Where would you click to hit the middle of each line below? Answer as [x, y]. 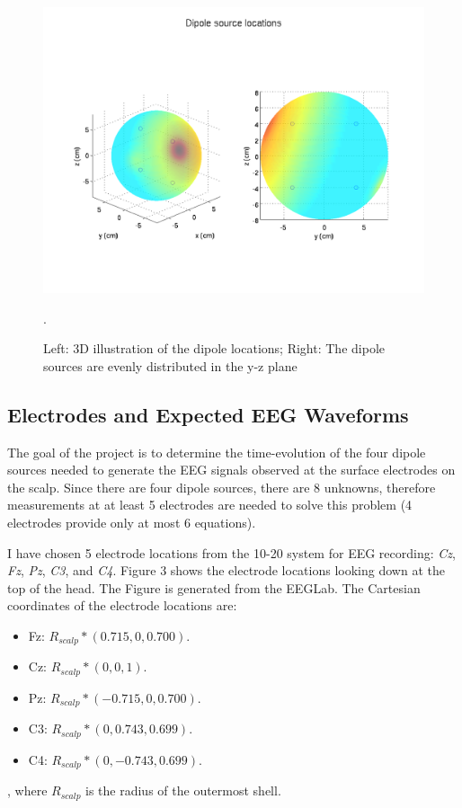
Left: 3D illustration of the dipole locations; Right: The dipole [214, 348]
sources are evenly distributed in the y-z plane [170, 365]
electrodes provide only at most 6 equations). [132, 522]
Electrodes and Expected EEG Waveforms [208, 414]
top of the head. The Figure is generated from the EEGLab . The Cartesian [214, 587]
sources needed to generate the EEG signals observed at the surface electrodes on [231, 470]
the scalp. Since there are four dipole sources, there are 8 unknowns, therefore [222, 487]
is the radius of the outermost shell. [183, 790]
